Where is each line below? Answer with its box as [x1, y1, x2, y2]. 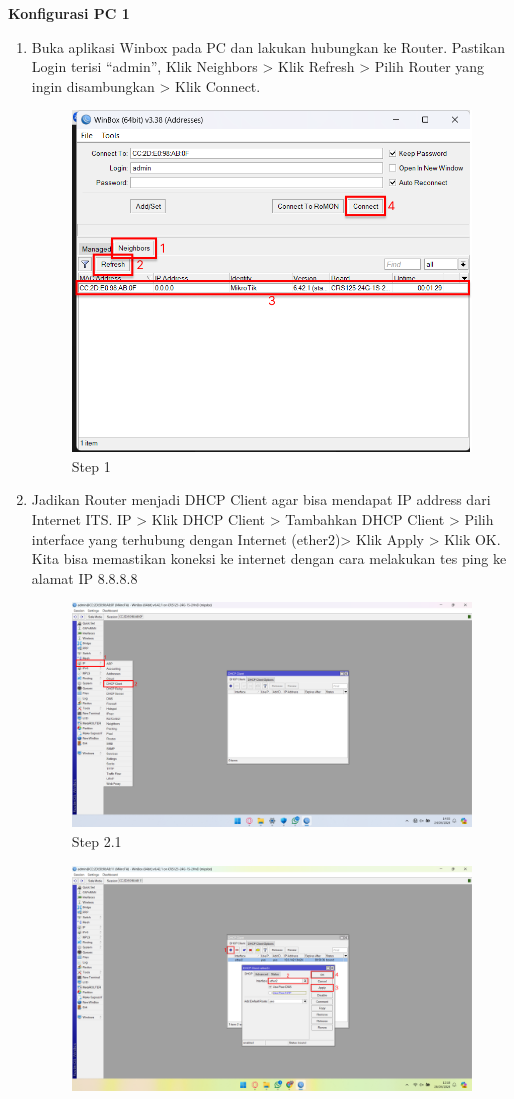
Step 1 [71, 455, 111, 476]
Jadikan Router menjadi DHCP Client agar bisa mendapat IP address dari [31, 489, 491, 510]
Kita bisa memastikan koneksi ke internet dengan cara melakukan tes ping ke [31, 548, 507, 569]
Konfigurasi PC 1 [8, 3, 130, 23]
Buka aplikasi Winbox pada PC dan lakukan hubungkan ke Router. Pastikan [31, 36, 505, 57]
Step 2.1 [71, 831, 122, 852]
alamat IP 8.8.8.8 [31, 567, 138, 588]
